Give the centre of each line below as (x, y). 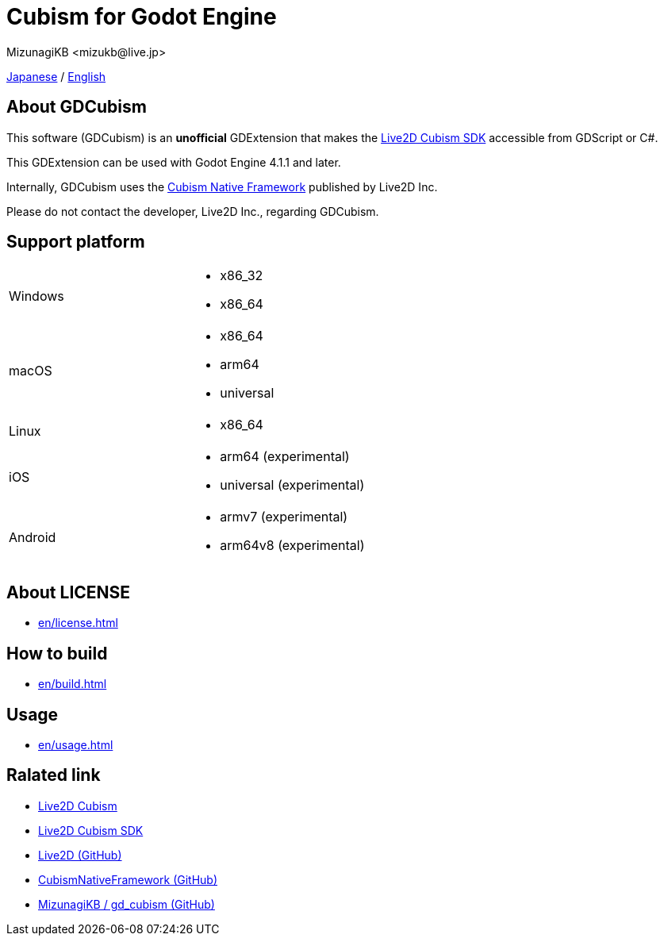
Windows (36, 296)
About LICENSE (69, 592)
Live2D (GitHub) (80, 855)
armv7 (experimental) (284, 517)
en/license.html (78, 623)
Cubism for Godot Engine (142, 17)
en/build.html (73, 684)
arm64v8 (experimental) (292, 546)
